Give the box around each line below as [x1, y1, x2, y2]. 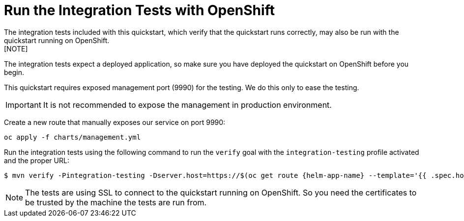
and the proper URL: [4, 156, 69, 165]
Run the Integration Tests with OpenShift [4, 2, 275, 19]
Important [5, 99, 41, 110]
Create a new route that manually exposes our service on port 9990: [4, 118, 226, 126]
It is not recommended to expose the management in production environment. [43, 99, 332, 110]
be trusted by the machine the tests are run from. [25, 197, 207, 207]
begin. [4, 68, 25, 76]
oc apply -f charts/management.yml [4, 133, 141, 141]
